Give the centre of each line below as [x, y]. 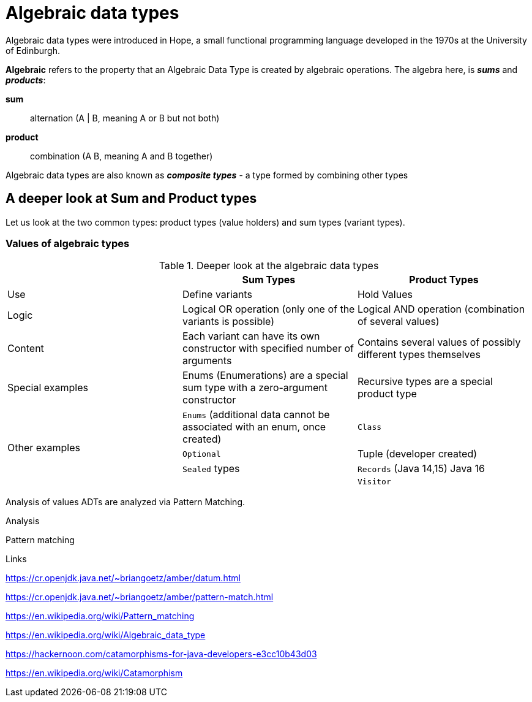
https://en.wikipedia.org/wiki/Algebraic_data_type [106, 635]
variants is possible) [228, 322]
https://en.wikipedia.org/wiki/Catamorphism [94, 673]
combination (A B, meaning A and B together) [122, 156]
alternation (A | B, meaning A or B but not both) [125, 118]
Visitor [374, 482]
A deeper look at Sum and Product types [131, 199]
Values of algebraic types [68, 243]
